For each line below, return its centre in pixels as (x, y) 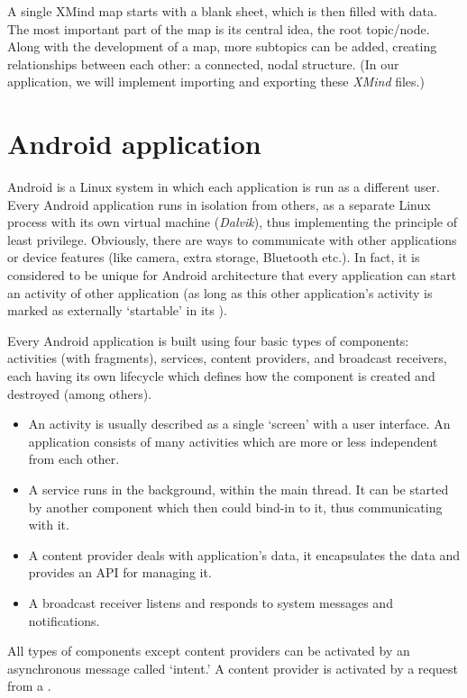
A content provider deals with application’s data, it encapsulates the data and (244, 554)
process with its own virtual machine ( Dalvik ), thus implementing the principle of (232, 222)
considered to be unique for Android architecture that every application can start (232, 275)
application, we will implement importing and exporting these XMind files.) (216, 82)
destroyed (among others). (80, 393)
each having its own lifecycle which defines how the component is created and (221, 376)
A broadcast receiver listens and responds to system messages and (211, 602)
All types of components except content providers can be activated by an (209, 651)
